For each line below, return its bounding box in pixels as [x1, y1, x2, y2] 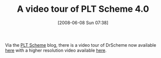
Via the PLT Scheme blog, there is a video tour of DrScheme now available [5, 42, 157, 48]
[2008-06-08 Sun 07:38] [57, 20, 109, 26]
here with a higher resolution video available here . [5, 47, 107, 53]
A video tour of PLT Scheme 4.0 [17, 3, 149, 15]
